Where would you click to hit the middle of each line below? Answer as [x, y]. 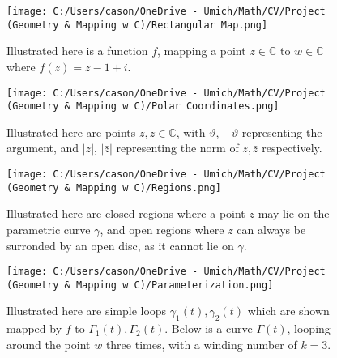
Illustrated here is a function [77, 51]
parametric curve [49, 229]
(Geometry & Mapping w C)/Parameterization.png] [140, 285]
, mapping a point [202, 51]
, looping [309, 328]
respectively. [292, 148]
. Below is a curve [209, 328]
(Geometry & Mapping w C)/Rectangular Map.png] [137, 25]
